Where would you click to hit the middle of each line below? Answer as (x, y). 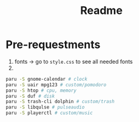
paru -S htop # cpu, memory (41, 90)
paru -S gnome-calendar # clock (46, 79)
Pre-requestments (53, 45)
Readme (101, 11)
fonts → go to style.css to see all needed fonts (73, 61)
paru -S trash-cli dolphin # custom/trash (60, 102)
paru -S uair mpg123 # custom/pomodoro (56, 85)
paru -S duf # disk (30, 96)
